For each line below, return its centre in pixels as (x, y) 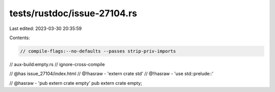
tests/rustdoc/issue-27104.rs (73, 13)
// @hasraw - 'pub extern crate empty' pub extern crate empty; (76, 83)
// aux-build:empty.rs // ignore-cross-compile (57, 64)
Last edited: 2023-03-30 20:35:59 (46, 28)
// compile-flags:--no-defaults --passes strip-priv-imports (98, 51)
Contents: (20, 38)
